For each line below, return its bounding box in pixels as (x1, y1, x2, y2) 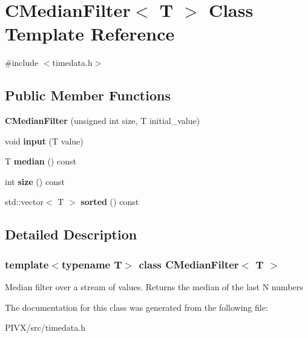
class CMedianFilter (139, 256, 239, 271)
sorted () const (80, 195, 139, 208)
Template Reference (5, 21, 175, 46)
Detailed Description (5, 225, 137, 244)
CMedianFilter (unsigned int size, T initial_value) (5, 114, 200, 127)
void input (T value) (5, 134, 84, 147)
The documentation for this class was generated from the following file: (5, 301, 268, 313)
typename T (61, 256, 122, 271)
